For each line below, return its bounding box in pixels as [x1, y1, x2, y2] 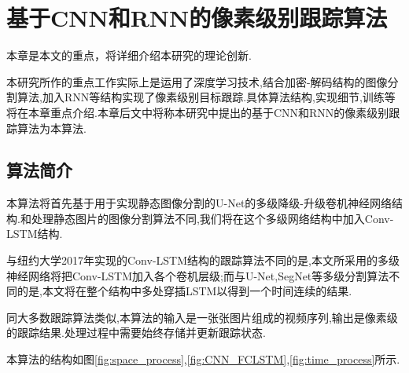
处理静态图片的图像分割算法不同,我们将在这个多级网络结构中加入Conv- [31, 210, 394, 226]
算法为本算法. [17, 119, 87, 136]
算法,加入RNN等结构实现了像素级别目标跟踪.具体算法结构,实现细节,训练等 [17, 89, 396, 105]
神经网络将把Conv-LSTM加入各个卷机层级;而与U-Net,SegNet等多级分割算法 [6, 267, 389, 283]
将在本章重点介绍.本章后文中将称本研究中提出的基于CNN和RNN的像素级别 [6, 104, 389, 120]
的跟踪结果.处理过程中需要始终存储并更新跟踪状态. [6, 324, 266, 341]
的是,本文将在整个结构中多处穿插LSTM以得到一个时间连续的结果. [17, 283, 352, 299]
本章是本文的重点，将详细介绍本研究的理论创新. [6, 47, 252, 64]
